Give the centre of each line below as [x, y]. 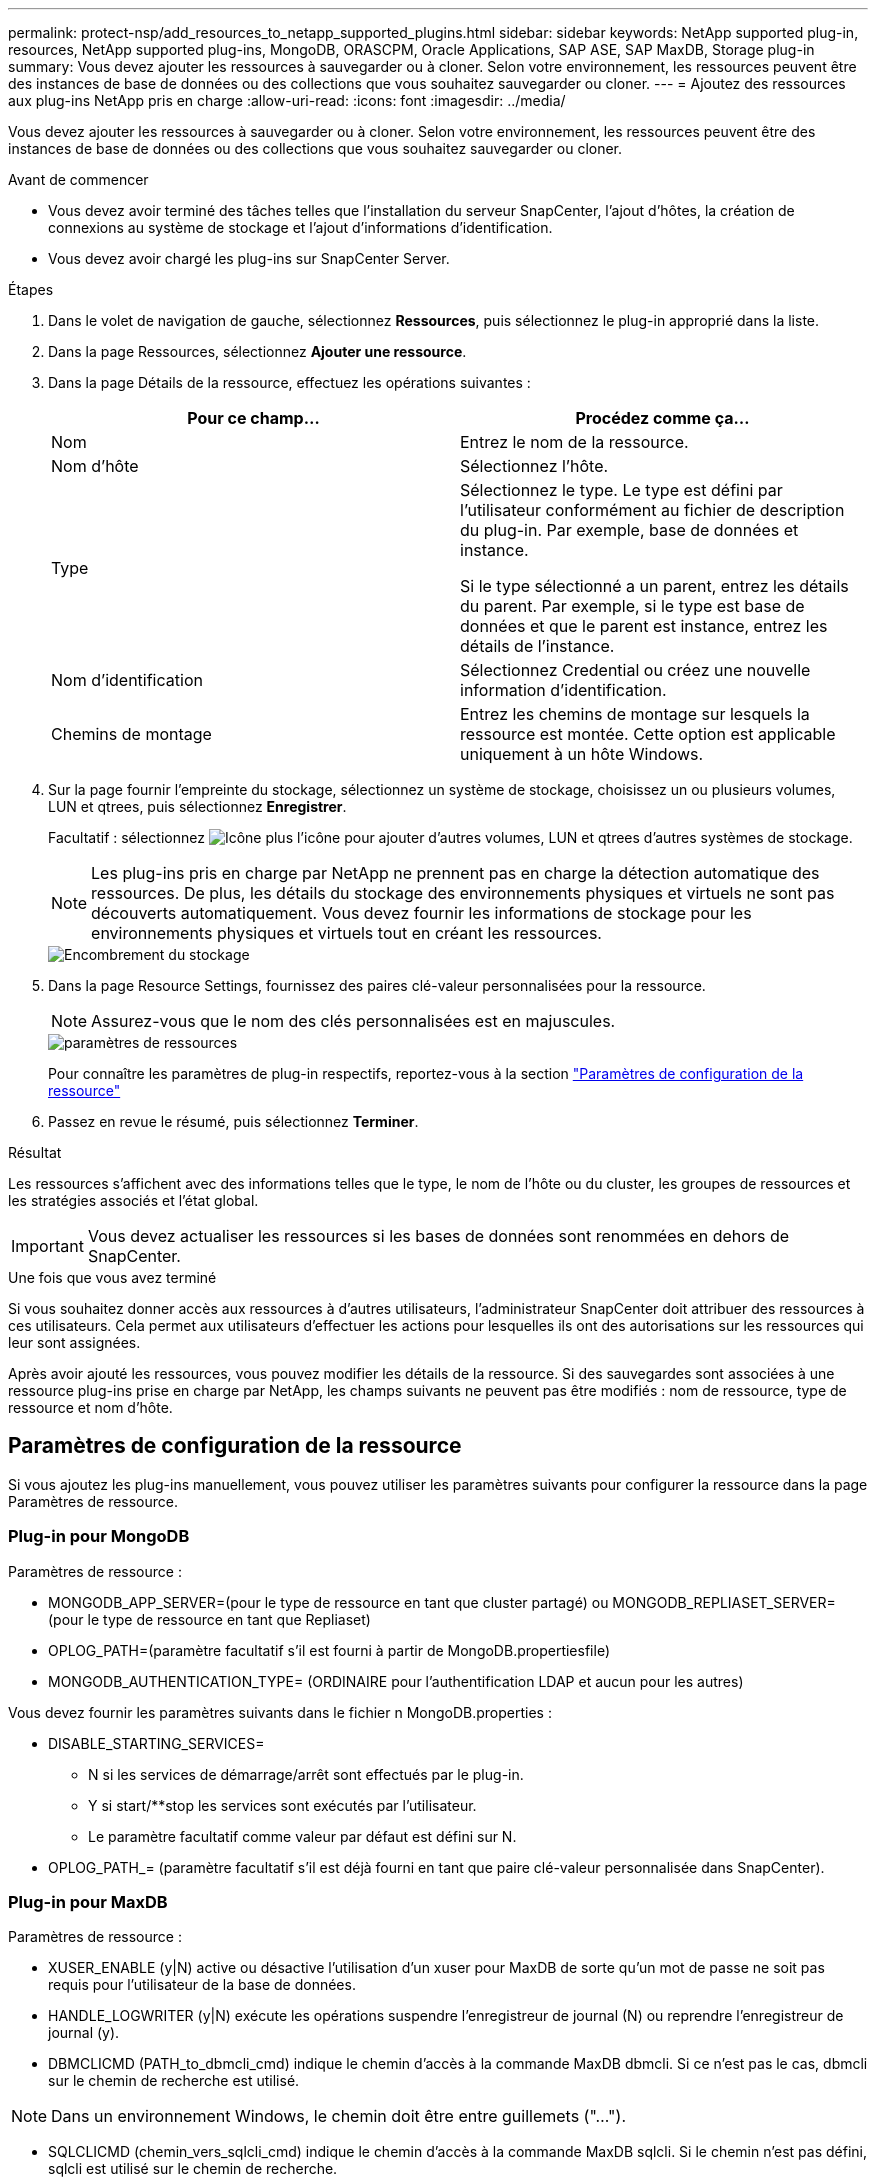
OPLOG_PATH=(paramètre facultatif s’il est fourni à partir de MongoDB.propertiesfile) [329, 1650]
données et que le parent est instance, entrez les [644, 626]
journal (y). [84, 2033]
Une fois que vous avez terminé [112, 1277]
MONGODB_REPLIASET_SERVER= [724, 1602]
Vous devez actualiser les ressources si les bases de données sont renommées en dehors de [438, 1236]
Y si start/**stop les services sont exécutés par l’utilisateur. [282, 1805]
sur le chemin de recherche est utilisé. [174, 2081]
